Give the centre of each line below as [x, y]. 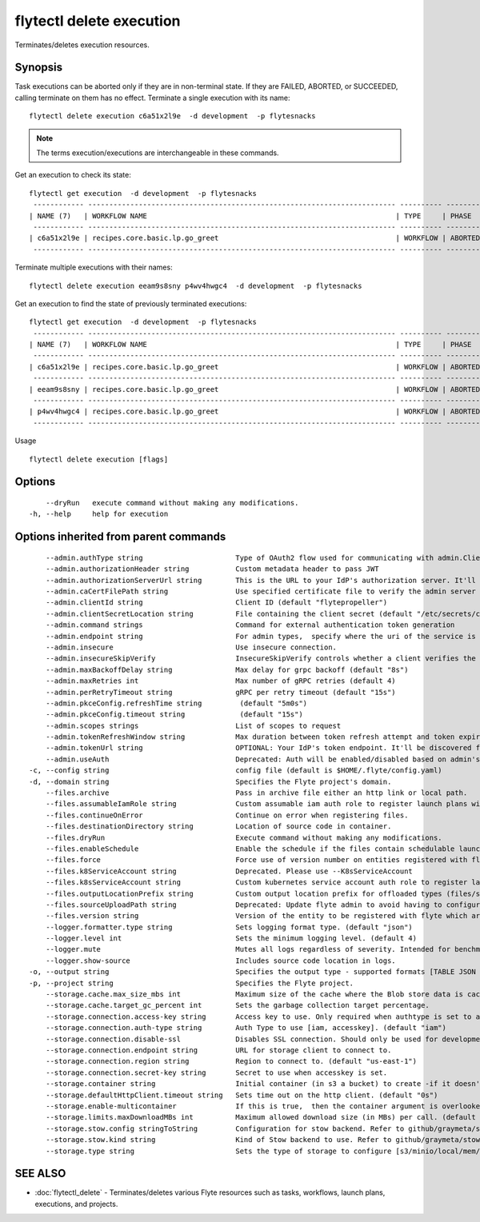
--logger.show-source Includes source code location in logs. [220, 960]
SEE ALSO [40, 1174]
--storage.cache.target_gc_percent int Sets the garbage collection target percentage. [237, 1005]
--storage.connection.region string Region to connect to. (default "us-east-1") [231, 1061]
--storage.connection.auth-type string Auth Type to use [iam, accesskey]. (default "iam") [246, 1028]
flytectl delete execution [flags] [99, 459]
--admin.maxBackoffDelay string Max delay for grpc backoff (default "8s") [227, 669]
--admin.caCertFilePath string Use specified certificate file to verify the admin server [260, 591]
